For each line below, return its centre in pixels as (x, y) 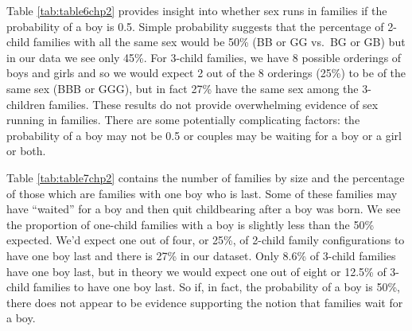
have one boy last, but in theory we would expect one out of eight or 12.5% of (196, 271)
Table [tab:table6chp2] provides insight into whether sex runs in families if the (197, 10)
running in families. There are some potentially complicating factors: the (183, 120)
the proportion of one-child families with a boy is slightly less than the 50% (190, 224)
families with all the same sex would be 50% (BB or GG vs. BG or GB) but (219, 42)
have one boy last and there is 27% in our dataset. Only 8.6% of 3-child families (201, 255)
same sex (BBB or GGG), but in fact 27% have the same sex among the (183, 88)
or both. (26, 151)
